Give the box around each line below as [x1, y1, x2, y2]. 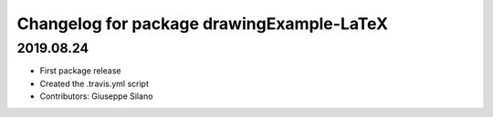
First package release [39, 65, 121, 76]
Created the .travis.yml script [39, 78, 150, 89]
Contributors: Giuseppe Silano [39, 91, 153, 102]
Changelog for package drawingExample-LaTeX [16, 14, 388, 34]
